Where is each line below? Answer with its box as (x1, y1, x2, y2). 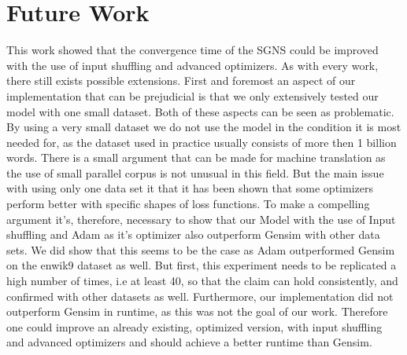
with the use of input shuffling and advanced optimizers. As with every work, (6, 57, 379, 73)
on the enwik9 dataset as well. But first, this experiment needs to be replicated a (6, 257, 397, 273)
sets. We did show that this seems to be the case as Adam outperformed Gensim (6, 241, 395, 258)
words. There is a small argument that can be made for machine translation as (6, 149, 386, 166)
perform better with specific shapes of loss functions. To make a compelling (6, 196, 370, 212)
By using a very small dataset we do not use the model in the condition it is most (6, 119, 401, 135)
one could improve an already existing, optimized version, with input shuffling (6, 318, 383, 335)
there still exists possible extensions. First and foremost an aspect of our (6, 72, 356, 89)
